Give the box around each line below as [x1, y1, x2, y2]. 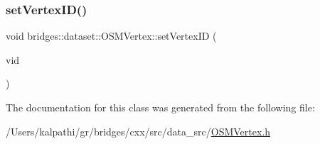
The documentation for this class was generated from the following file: [6, 100, 315, 114]
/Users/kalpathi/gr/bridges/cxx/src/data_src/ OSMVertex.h [6, 123, 271, 138]
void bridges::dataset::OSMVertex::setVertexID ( [6, 28, 217, 43]
